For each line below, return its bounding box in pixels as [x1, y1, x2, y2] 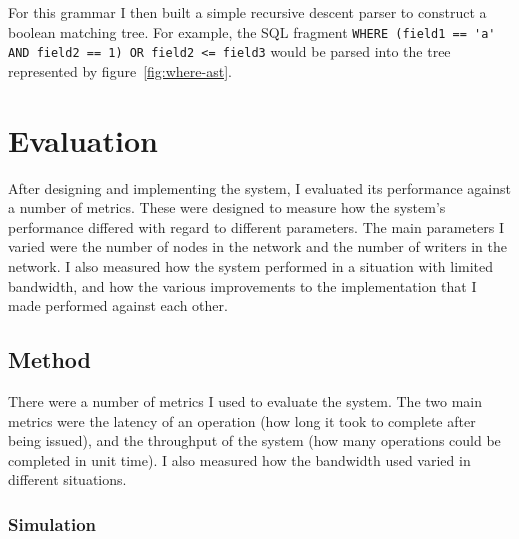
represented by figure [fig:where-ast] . [8, 60, 232, 81]
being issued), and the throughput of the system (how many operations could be [8, 430, 501, 451]
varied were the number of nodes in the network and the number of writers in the [8, 236, 507, 257]
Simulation [8, 511, 97, 536]
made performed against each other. [8, 295, 228, 316]
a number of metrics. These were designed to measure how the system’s [8, 197, 446, 218]
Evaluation [8, 119, 158, 160]
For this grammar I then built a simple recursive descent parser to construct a [8, 2, 487, 22]
